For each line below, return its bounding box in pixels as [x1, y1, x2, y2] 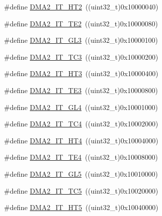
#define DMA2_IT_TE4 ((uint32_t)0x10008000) [4, 152, 158, 162]
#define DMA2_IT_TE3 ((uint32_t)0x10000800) [4, 85, 158, 95]
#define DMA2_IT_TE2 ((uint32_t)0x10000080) [4, 18, 158, 28]
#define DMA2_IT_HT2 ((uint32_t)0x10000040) [4, 1, 159, 11]
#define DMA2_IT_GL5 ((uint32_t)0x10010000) [4, 168, 158, 179]
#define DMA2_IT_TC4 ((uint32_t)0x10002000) [4, 118, 159, 129]
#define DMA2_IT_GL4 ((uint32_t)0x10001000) [4, 102, 158, 112]
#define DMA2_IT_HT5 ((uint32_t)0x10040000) [4, 202, 159, 213]
